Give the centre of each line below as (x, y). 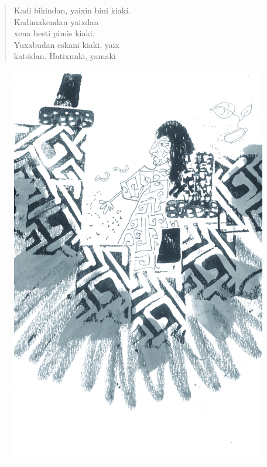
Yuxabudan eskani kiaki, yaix (66, 44)
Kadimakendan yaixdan (56, 21)
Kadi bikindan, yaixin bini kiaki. (72, 10)
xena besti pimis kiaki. (54, 33)
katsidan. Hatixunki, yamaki (65, 56)
